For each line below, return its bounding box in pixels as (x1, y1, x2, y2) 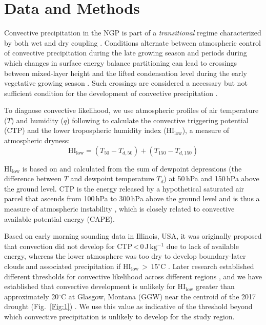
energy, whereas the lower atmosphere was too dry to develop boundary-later (4, 251, 246, 261)
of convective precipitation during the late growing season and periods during (4, 47, 247, 58)
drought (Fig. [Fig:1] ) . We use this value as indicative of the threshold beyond (4, 301, 253, 312)
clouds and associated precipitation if (4, 261, 121, 271)
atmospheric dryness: (4, 135, 70, 146)
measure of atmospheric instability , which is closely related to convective (4, 203, 235, 214)
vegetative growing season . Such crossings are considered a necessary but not (4, 78, 248, 88)
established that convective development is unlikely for (4, 281, 175, 292)
